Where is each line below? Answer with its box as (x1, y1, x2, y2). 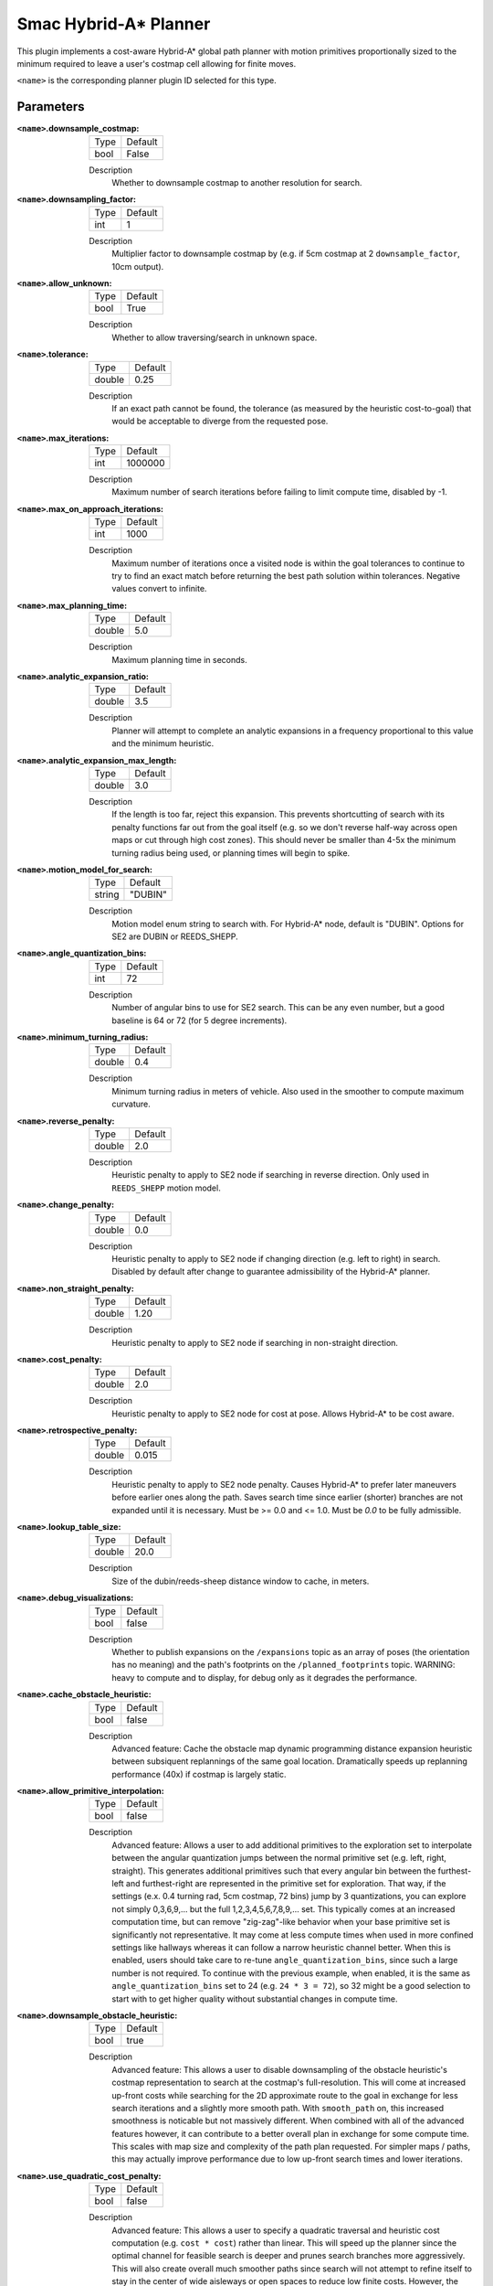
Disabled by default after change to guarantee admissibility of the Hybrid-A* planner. (111, 1266, 431, 1277)
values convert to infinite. (111, 583, 207, 594)
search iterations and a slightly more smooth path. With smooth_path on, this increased (111, 2102, 445, 2113)
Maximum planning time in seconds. (111, 654, 247, 665)
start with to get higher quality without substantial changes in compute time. (111, 1993, 398, 2004)
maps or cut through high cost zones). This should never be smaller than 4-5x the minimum (111, 835, 456, 846)
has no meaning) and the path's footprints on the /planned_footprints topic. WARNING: (111, 1660, 456, 1671)
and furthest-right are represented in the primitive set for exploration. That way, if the (125, 1878, 446, 1889)
